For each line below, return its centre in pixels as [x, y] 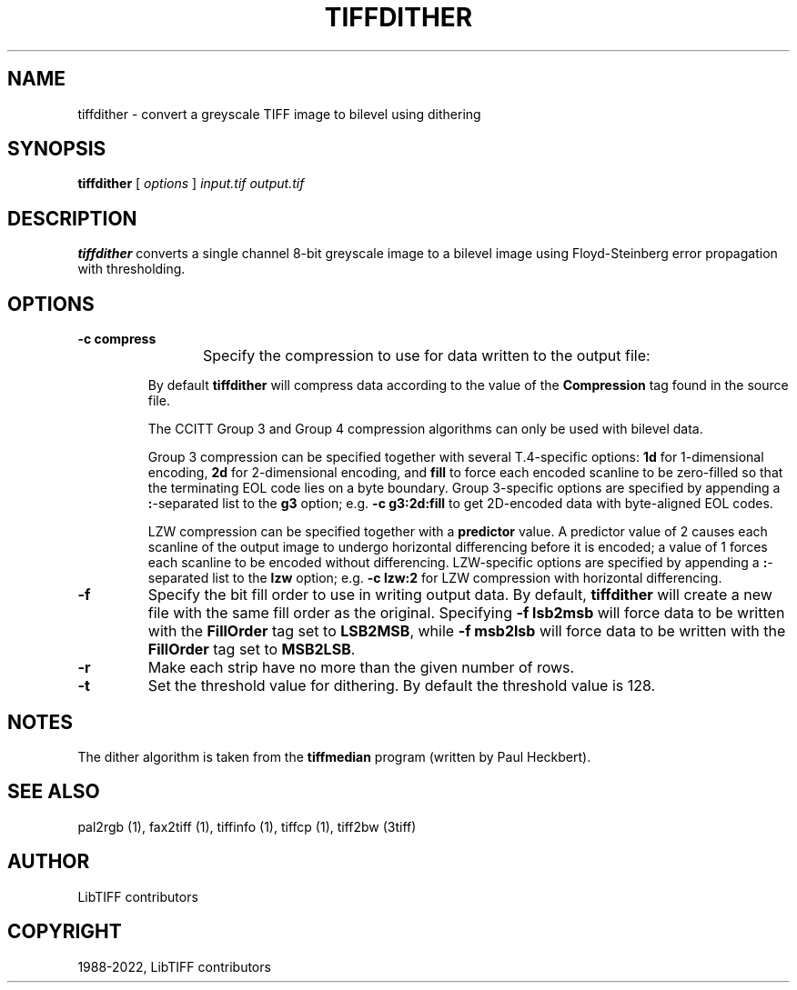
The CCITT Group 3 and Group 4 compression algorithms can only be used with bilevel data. [425, 429]
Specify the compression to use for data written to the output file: [427, 356]
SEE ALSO [54, 792]
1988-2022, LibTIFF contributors [174, 966]
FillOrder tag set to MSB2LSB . [252, 650]
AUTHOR [49, 862]
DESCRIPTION [72, 218]
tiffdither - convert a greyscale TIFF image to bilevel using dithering [279, 114]
